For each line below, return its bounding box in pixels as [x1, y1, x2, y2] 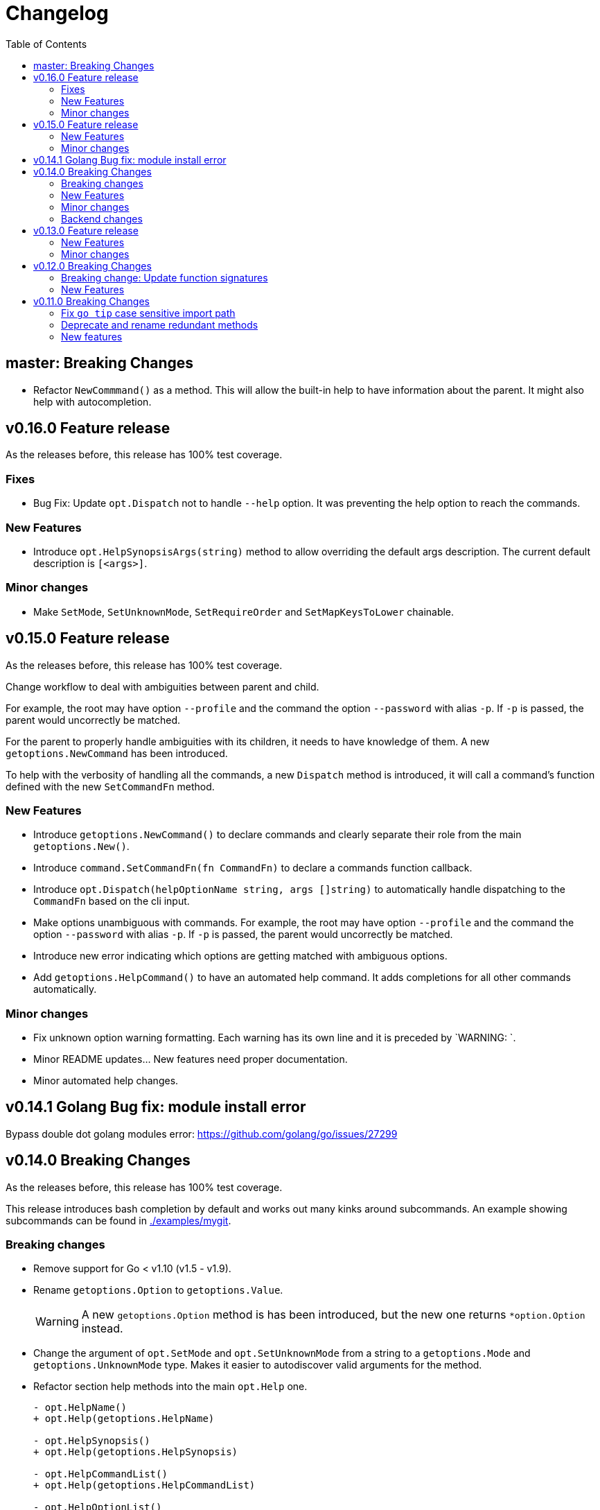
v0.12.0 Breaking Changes [33, 259, 152, 272]
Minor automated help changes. [33, 1075, 179, 1087]
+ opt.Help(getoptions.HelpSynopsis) [33, 1446, 238, 1458]
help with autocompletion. [33, 395, 152, 408]
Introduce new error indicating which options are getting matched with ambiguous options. [33, 950, 448, 962]
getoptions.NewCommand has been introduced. [6, 747, 228, 759]
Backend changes [61, 212, 143, 225]
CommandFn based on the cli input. [33, 895, 190, 908]
